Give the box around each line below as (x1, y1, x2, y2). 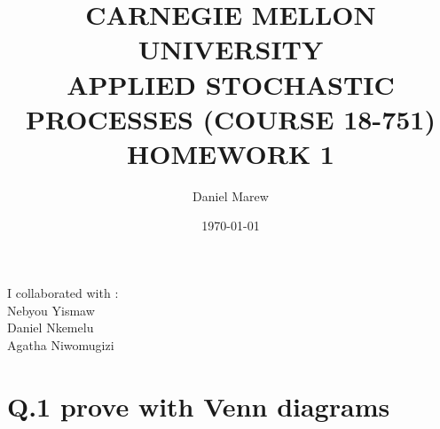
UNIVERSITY (137, 31, 324, 67)
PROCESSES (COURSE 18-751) (26, 100, 436, 136)
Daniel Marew (192, 186, 269, 205)
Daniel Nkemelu (7, 318, 94, 337)
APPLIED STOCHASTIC (67, 66, 395, 102)
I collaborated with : (7, 284, 119, 302)
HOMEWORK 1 (127, 135, 334, 171)
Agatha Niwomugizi (7, 335, 114, 354)
